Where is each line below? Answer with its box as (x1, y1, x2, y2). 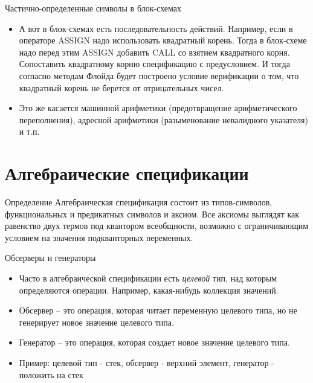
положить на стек (19, 368, 83, 381)
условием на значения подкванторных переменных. (5, 231, 193, 243)
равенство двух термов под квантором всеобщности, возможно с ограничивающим (5, 219, 309, 232)
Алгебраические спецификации (5, 161, 249, 185)
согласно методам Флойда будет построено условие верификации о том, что (19, 69, 299, 82)
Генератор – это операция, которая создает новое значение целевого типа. (19, 336, 290, 349)
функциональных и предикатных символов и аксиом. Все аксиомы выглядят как (5, 207, 300, 220)
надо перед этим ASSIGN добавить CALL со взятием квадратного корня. (19, 45, 290, 58)
